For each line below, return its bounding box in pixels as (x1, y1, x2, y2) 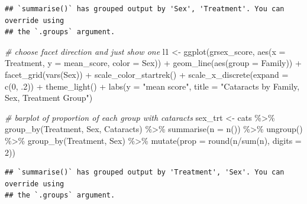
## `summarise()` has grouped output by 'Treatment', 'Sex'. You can (5, 168, 285, 177)
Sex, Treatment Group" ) (5, 91, 93, 104)
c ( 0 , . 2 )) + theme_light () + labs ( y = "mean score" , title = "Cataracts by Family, (5, 80, 300, 92)
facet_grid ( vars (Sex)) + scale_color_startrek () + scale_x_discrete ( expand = (5, 68, 289, 80)
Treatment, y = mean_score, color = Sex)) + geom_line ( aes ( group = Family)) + (5, 57, 302, 69)
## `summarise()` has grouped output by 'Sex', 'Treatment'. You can (5, 5, 285, 13)
